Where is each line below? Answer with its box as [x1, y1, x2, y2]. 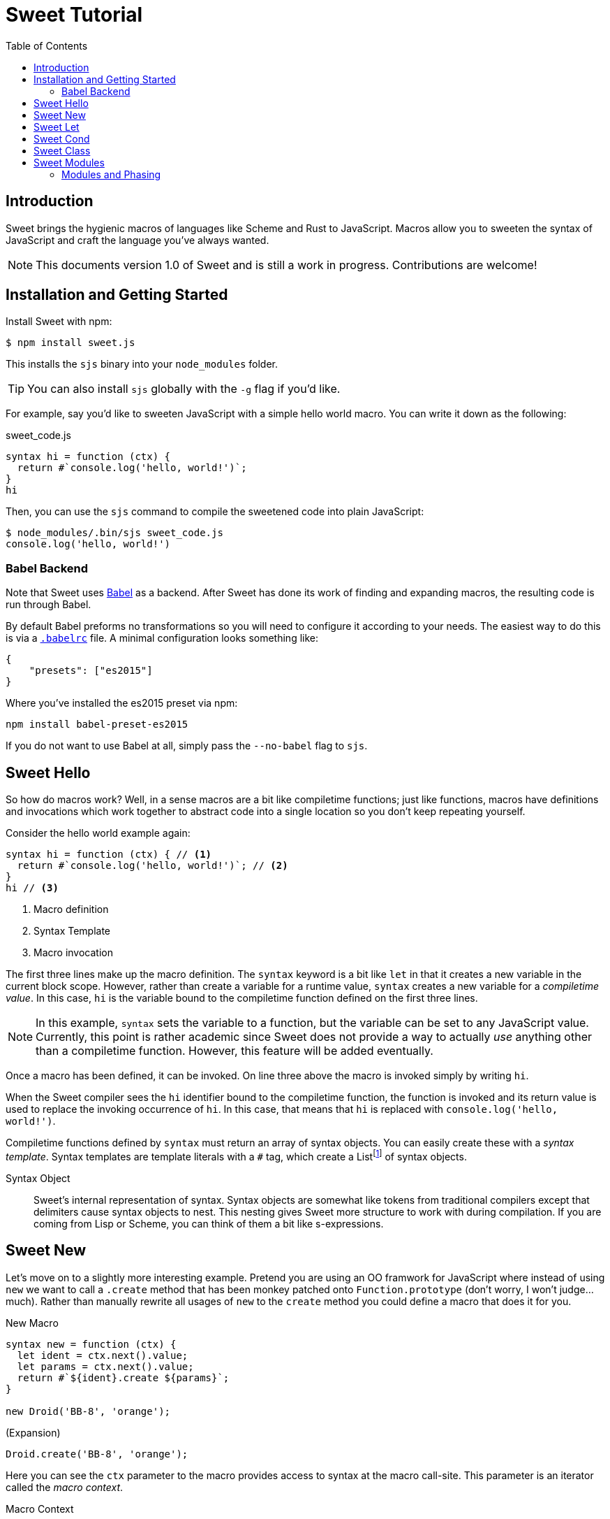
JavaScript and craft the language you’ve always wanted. [6, 233, 269, 246]
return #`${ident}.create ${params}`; [17, 1372, 230, 1383]
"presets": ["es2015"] [29, 665, 153, 677]
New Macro [6, 1316, 59, 1329]
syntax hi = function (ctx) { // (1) [6, 849, 212, 861]
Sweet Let [34, 120, 80, 133]
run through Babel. [6, 598, 91, 611]
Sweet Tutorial [6, 3, 143, 27]
